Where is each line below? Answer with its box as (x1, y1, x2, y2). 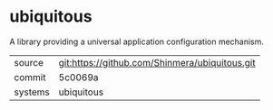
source (14, 56, 44, 69)
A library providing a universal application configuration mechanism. (9, 36, 265, 47)
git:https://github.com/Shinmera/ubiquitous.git (58, 56, 256, 69)
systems (14, 86, 50, 98)
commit (14, 70, 46, 83)
